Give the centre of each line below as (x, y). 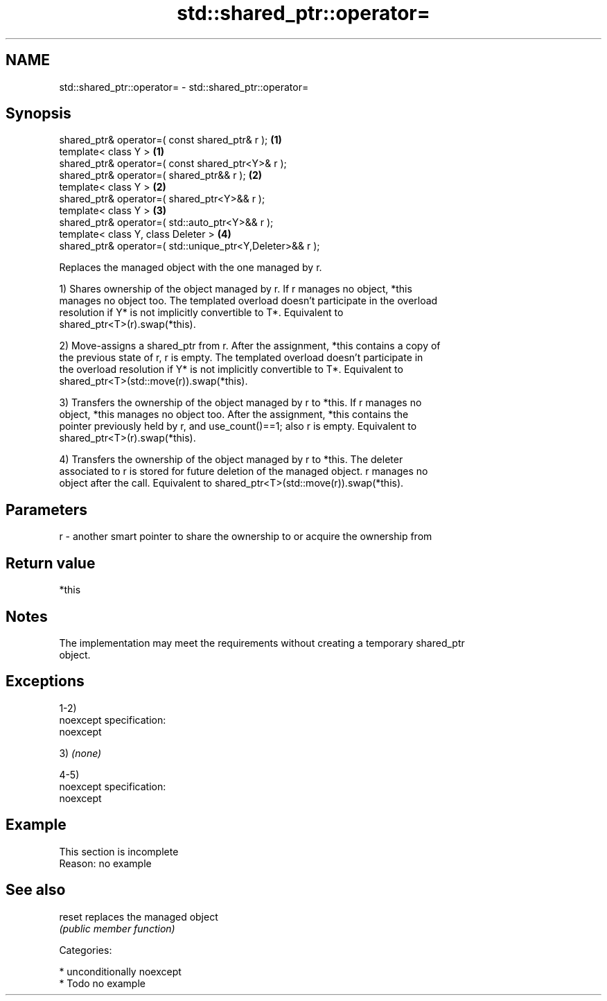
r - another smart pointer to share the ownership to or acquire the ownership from (246, 537)
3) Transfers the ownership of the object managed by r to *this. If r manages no (240, 403)
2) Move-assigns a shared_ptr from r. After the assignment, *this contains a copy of (250, 346)
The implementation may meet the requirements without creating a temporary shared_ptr (262, 643)
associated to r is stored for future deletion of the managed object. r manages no (244, 471)
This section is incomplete (119, 851)
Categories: (86, 950)
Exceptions (45, 681)
